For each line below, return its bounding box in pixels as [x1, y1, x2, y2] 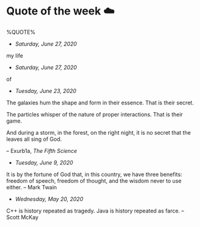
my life [6, 52, 23, 59]
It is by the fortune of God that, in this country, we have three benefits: [6, 171, 182, 178]
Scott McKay [6, 213, 39, 221]
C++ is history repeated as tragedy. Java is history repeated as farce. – [6, 207, 184, 214]
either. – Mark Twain [6, 183, 57, 191]
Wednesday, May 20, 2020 [15, 195, 83, 203]
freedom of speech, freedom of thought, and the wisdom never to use [6, 177, 182, 185]
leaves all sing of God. [6, 135, 62, 143]
